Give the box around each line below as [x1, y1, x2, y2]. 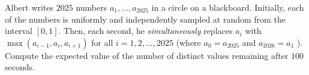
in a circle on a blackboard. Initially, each [151, 1, 304, 13]
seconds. [5, 61, 35, 73]
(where [176, 36, 201, 48]
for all [91, 36, 113, 48]
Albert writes [5, 1, 54, 13]
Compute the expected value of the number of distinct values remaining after [5, 49, 289, 61]
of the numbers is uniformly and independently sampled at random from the [5, 12, 286, 25]
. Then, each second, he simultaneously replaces [58, 24, 233, 37]
